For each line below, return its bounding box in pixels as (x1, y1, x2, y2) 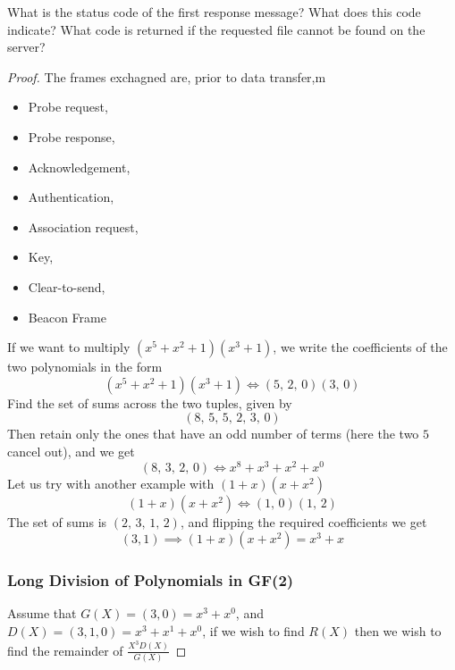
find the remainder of (7, 641, 123, 659)
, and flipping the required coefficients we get (180, 512, 427, 531)
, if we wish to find (202, 621, 305, 640)
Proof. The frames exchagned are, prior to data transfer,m (7, 67, 326, 86)
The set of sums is (7, 512, 107, 531)
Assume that (7, 604, 77, 623)
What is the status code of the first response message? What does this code (7, 3, 421, 21)
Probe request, (28, 97, 108, 116)
